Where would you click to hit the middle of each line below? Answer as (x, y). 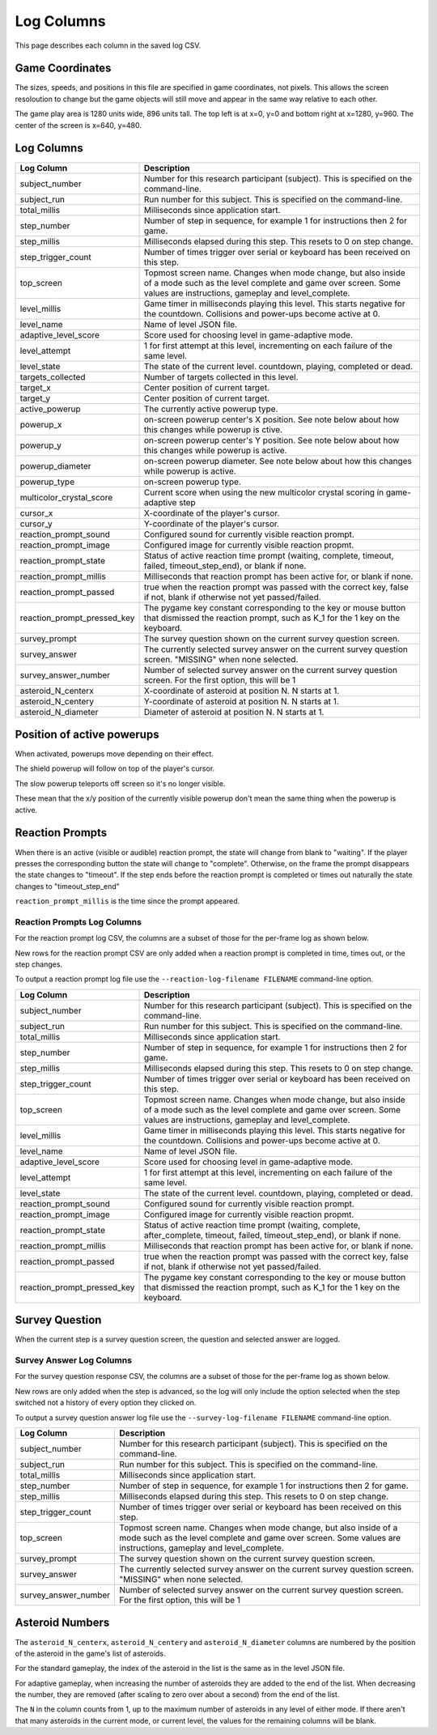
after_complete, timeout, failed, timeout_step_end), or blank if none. (272, 1235)
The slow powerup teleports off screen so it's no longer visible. (120, 783)
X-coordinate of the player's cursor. (212, 512)
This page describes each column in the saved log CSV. (108, 45)
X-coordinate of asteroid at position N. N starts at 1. (242, 691)
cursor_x (36, 512)
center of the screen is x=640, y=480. (78, 125)
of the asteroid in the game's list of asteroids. (90, 1653)
